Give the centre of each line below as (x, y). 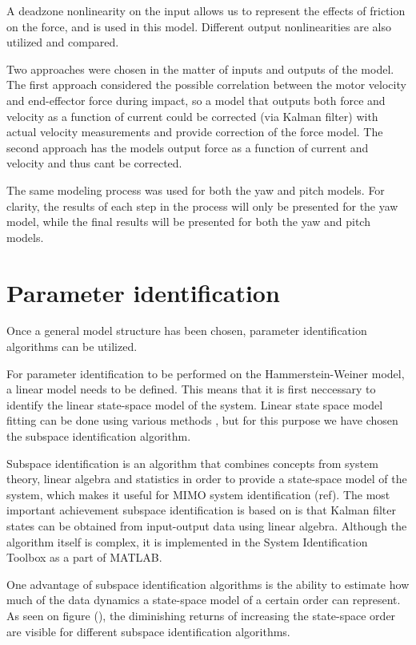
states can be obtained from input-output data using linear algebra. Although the (207, 525)
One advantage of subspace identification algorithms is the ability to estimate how (208, 584)
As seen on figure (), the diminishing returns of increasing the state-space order (201, 615)
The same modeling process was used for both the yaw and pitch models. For (196, 189)
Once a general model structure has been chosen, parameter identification (187, 331)
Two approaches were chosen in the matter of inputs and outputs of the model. (200, 69)
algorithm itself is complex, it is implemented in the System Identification (187, 541)
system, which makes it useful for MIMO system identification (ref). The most (198, 494)
